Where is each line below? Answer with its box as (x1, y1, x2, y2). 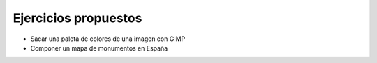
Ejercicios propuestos (13, 10, 142, 26)
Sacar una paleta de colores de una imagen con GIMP (30, 35, 186, 43)
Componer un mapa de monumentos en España (30, 44, 168, 52)
